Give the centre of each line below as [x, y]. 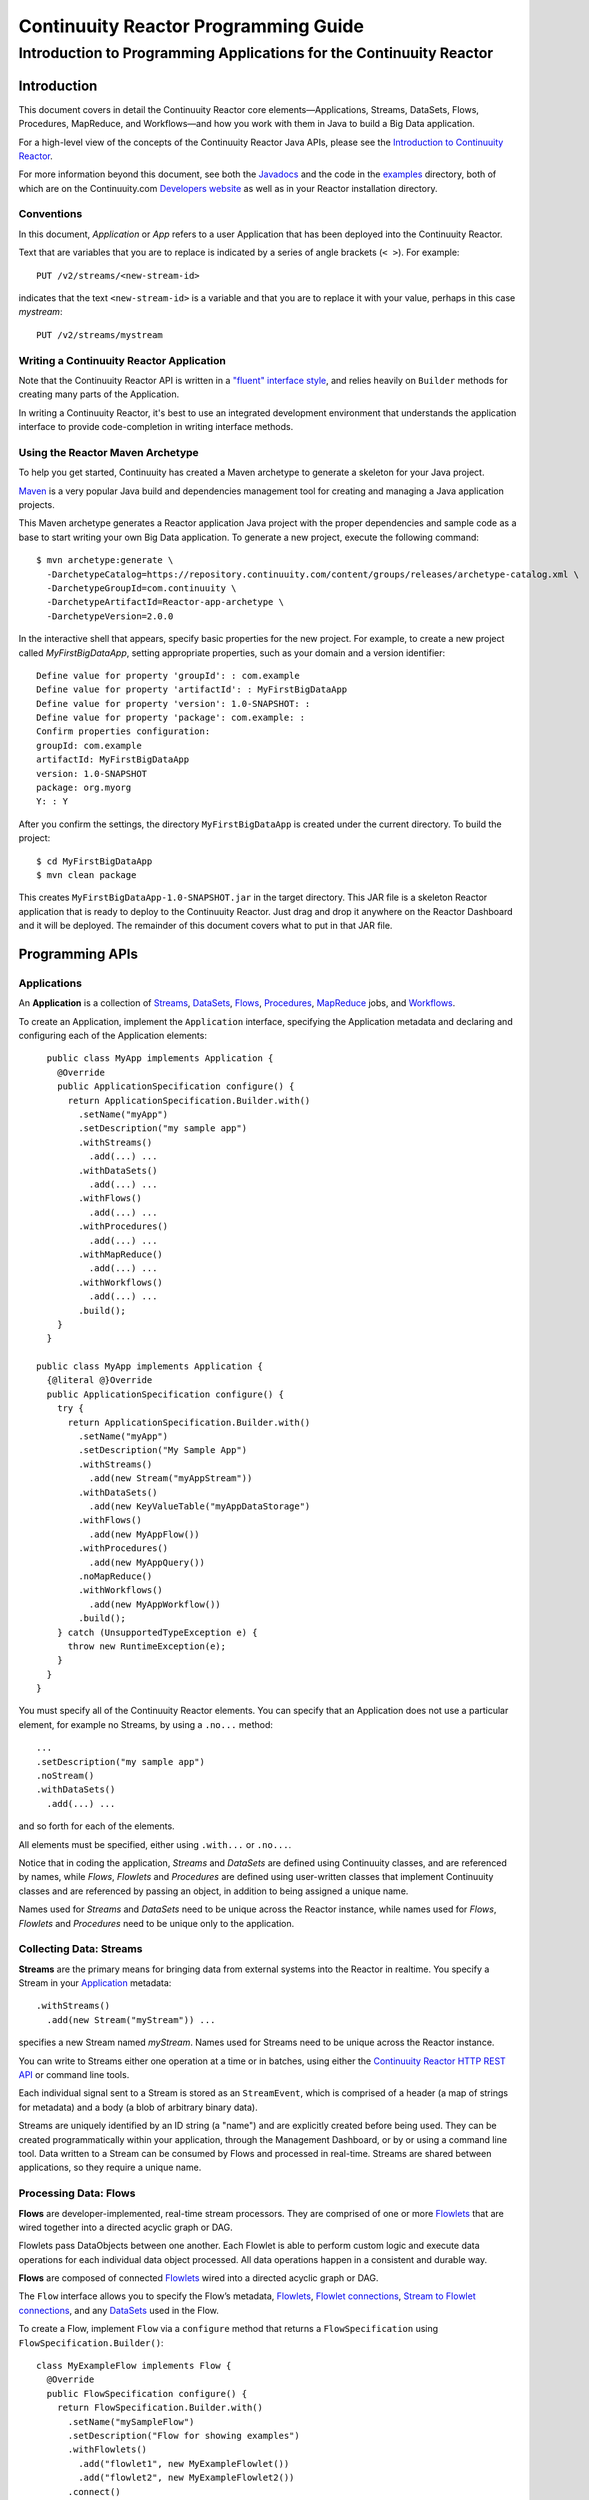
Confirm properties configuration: [123, 731]
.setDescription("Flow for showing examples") [183, 2435]
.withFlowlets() [107, 2449]
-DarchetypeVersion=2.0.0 [110, 616]
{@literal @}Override [99, 1380]
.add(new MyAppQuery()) [146, 1562]
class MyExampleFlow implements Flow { [134, 2366]
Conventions [50, 214]
